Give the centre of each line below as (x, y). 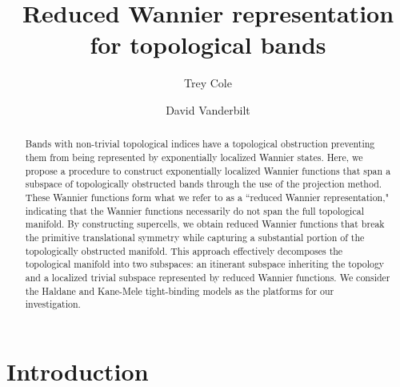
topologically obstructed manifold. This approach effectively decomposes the (184, 250)
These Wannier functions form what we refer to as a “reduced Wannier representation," (207, 197)
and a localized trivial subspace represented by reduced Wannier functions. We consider (208, 277)
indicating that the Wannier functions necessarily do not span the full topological (194, 210)
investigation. (53, 304)
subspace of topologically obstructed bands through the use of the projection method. (204, 184)
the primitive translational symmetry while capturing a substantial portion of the (195, 237)
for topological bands (208, 44)
